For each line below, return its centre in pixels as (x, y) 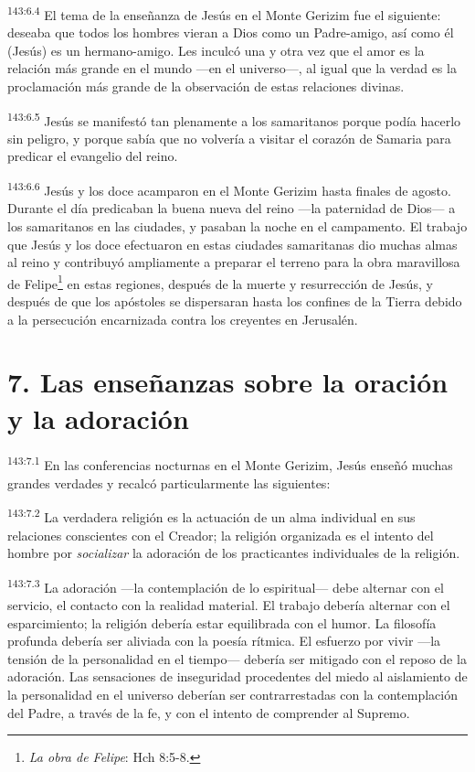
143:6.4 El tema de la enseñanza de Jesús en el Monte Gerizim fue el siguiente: (224, 13)
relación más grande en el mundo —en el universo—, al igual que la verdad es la (232, 68)
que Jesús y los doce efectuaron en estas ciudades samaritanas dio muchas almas (232, 244)
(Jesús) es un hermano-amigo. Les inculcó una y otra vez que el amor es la (216, 50)
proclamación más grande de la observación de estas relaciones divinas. (206, 86)
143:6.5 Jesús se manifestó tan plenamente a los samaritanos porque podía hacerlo (234, 119)
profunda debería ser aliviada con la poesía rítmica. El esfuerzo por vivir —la (224, 641)
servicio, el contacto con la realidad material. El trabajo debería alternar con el (229, 604)
